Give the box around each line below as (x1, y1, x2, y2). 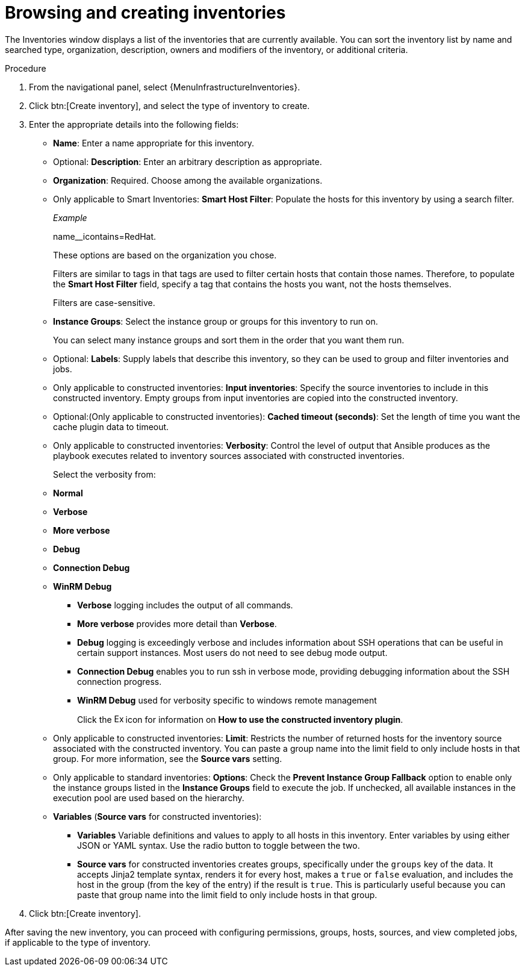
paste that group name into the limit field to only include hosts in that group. (77, 889, 377, 900)
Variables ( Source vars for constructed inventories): (53, 811, 262, 822)
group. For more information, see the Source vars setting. (53, 753, 282, 764)
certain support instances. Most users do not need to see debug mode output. (77, 647, 388, 658)
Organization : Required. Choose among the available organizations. (53, 175, 323, 186)
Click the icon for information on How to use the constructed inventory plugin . (77, 714, 403, 725)
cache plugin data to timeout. (53, 421, 169, 432)
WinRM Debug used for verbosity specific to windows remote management (77, 695, 377, 705)
